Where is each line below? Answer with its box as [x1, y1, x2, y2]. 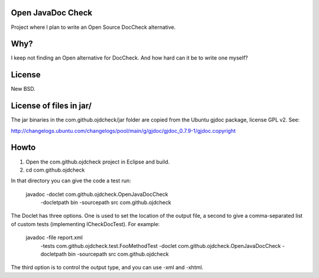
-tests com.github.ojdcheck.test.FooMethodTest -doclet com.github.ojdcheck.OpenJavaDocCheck [40, 242, 281, 249]
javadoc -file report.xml [25, 234, 83, 241]
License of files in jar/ [11, 101, 92, 111]
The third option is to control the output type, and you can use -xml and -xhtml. [11, 264, 204, 271]
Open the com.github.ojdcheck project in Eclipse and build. [25, 158, 170, 165]
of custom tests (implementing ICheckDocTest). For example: [11, 220, 160, 227]
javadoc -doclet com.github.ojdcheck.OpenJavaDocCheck [25, 191, 168, 198]
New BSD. [11, 86, 35, 93]
